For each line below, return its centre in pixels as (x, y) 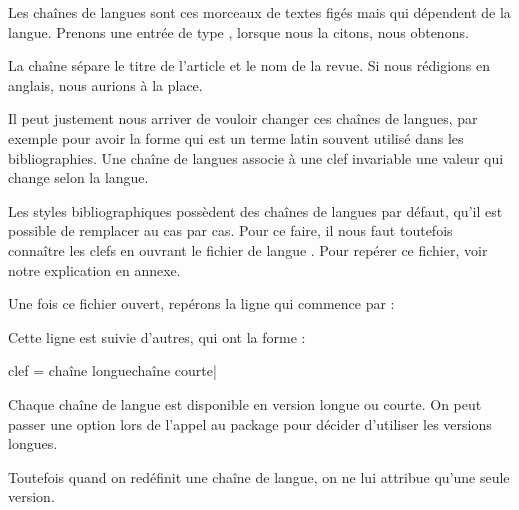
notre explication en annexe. (94, 269)
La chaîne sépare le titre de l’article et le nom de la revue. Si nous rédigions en (249, 65)
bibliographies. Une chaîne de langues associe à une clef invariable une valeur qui (256, 157)
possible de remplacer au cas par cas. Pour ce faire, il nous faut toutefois (230, 230)
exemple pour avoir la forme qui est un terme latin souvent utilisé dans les (236, 137)
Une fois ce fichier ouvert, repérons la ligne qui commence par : (201, 303)
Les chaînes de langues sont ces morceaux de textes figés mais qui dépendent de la (259, 12)
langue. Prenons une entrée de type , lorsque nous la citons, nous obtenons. (238, 31)
